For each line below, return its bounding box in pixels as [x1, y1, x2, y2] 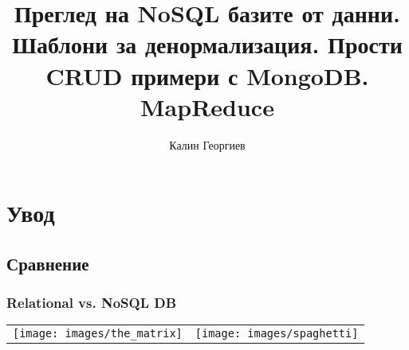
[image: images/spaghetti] [195, 327, 359, 340]
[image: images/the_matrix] [13, 327, 183, 340]
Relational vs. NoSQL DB [6, 293, 177, 313]
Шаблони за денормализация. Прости [12, 28, 403, 60]
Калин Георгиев [169, 136, 246, 153]
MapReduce [140, 90, 274, 122]
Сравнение [6, 251, 89, 275]
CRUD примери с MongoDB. [45, 59, 369, 91]
